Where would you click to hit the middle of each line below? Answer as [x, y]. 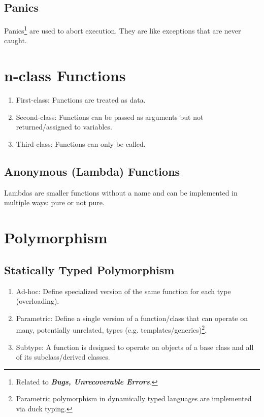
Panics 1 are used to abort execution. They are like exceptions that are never [123, 30]
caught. [15, 40]
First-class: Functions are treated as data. [81, 100]
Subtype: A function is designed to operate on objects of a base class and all [135, 347]
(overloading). [38, 301]
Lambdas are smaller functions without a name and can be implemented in [121, 192]
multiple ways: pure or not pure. [54, 202]
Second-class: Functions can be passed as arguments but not [110, 117]
